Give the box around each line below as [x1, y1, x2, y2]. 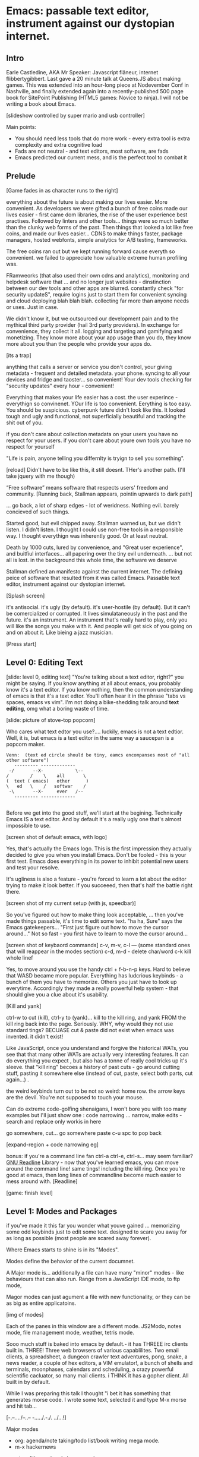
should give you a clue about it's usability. [6, 991, 109, 998]
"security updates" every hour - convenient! [6, 382, 114, 389]
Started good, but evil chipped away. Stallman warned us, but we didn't [6, 519, 181, 526]
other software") [6, 757, 49, 763]
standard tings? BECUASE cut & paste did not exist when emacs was [6, 1026, 174, 1033]
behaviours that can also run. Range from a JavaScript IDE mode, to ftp [6, 1276, 181, 1283]
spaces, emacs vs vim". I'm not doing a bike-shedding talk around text [6, 698, 179, 705]
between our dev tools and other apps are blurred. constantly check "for [6, 284, 184, 292]
